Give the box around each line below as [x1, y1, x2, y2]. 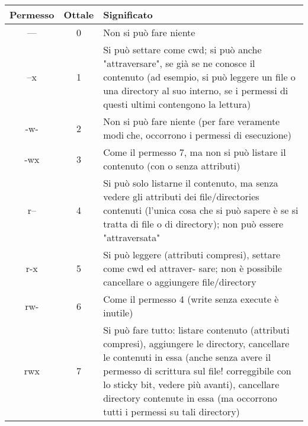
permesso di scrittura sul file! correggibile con [103, 364, 291, 377]
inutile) [103, 306, 133, 319]
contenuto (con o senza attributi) [103, 159, 240, 172]
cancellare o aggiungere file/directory [103, 275, 256, 289]
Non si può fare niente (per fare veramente [103, 114, 280, 128]
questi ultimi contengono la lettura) [103, 97, 251, 111]
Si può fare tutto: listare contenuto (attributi [103, 323, 290, 337]
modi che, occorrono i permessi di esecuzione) [103, 128, 291, 142]
